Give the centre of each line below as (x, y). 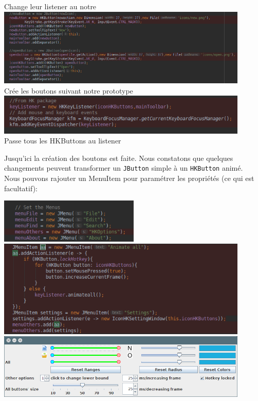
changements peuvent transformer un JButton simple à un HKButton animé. (124, 168)
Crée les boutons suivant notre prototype (69, 90)
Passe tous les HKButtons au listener (63, 141)
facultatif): (21, 188)
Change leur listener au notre (50, 6)
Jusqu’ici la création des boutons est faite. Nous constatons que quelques (119, 158)
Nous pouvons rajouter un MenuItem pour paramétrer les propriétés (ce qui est (129, 178)
